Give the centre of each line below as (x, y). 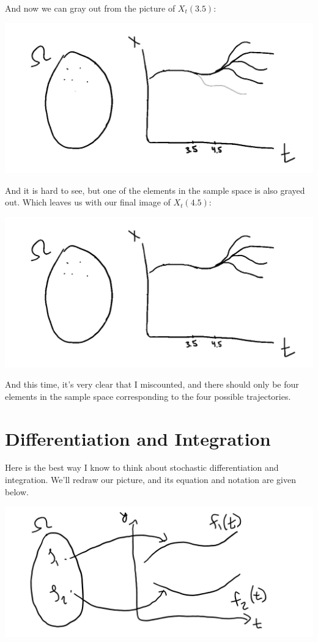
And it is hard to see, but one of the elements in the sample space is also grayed (155, 190)
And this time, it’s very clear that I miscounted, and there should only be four (152, 384)
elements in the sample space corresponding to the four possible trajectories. (148, 396)
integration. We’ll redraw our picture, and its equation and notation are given (150, 480)
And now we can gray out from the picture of (90, 8)
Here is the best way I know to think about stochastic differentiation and (142, 467)
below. (17, 491)
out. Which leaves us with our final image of (88, 202)
